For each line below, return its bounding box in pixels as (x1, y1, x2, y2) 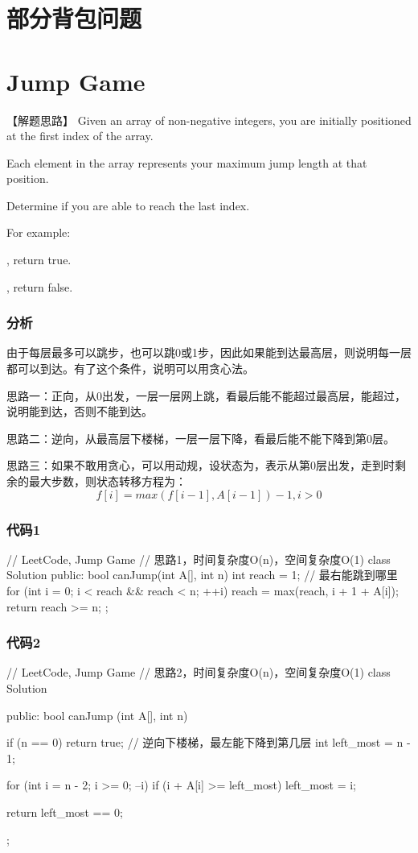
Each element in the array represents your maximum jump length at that (6, 154, 367, 171)
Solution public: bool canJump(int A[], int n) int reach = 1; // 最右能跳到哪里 (6, 566, 398, 583)
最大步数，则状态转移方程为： (28, 473, 186, 490)
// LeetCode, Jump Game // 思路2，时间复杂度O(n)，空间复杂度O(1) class (6, 664, 391, 681)
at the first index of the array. (6, 127, 154, 144)
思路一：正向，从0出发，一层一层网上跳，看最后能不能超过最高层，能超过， (6, 387, 406, 404)
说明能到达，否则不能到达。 (6, 403, 153, 420)
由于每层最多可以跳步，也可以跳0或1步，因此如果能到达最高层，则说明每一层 (6, 344, 412, 361)
